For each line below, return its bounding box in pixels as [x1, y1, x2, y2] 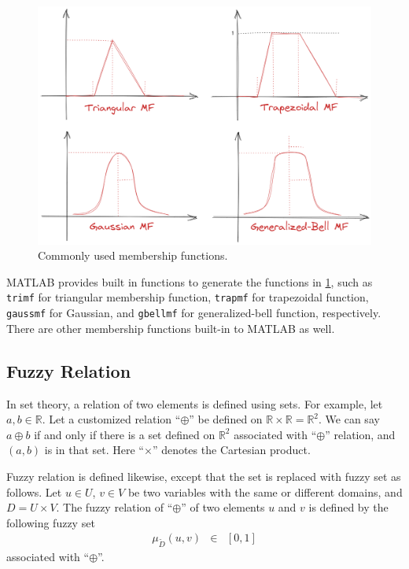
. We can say [319, 411, 380, 427]
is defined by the [308, 499, 389, 515]
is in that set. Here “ [44, 442, 144, 458]
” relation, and [325, 426, 396, 442]
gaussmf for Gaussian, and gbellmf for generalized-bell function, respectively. [6, 305, 381, 321]
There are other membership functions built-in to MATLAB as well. [6, 320, 335, 336]
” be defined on [189, 411, 263, 427]
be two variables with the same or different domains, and [127, 483, 403, 500]
